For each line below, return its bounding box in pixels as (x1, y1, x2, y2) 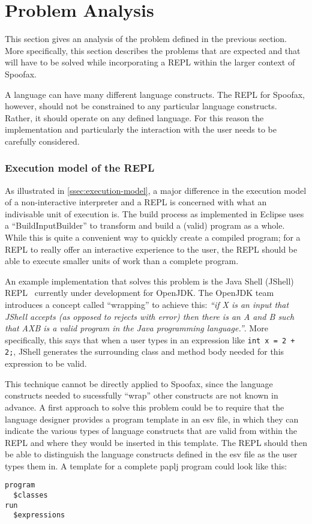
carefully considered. (5, 134, 80, 147)
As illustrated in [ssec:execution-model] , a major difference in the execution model (5, 184, 307, 196)
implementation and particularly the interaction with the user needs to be (5, 123, 277, 136)
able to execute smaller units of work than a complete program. (5, 254, 239, 267)
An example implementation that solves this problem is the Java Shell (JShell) (5, 274, 294, 287)
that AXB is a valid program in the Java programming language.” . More (5, 322, 268, 334)
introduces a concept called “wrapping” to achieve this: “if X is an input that (5, 298, 289, 311)
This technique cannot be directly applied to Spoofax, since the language (5, 377, 273, 390)
